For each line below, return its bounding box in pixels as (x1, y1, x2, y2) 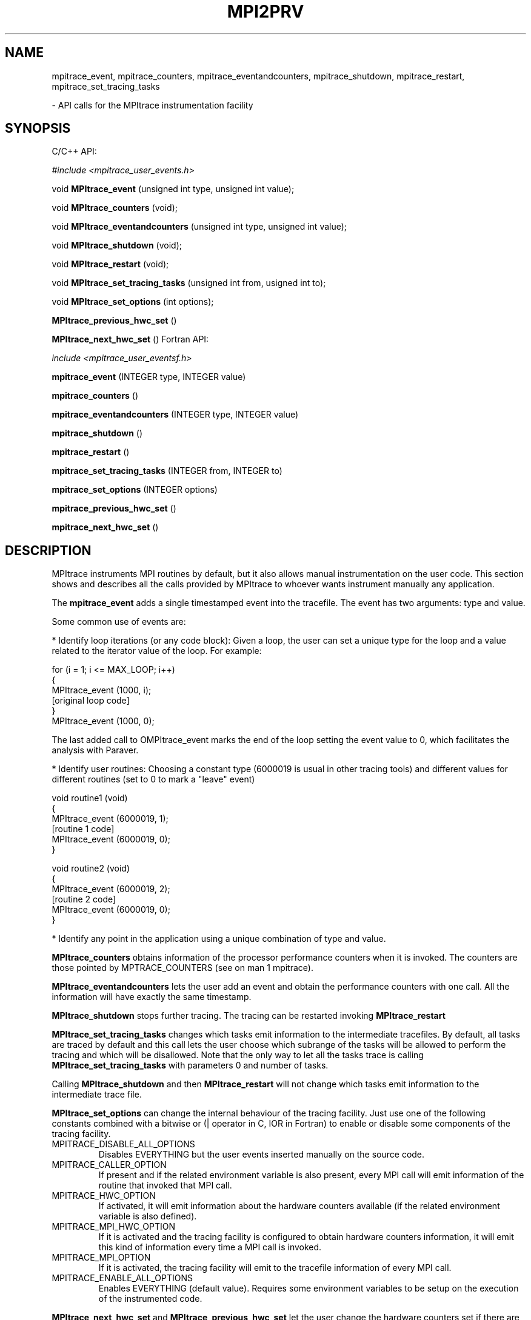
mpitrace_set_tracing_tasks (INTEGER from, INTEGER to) (52, 465, 282, 476)
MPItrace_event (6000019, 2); (52, 884, 170, 895)
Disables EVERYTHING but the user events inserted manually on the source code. (98, 1149, 425, 1160)
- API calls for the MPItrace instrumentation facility (52, 99, 253, 110)
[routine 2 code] (52, 894, 116, 905)
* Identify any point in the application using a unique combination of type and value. (52, 933, 386, 944)
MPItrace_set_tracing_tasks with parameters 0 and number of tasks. (52, 1060, 329, 1071)
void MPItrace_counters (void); (52, 202, 178, 213)
